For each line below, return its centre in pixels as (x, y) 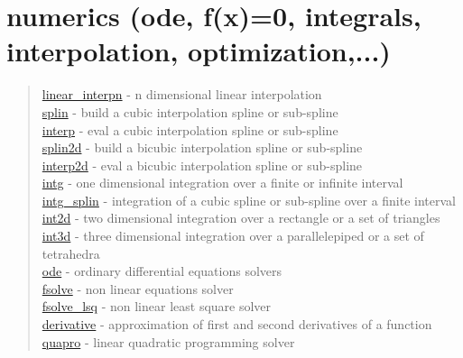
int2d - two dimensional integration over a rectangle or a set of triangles (241, 218)
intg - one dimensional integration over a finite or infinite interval (222, 183)
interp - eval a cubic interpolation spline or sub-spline (190, 129)
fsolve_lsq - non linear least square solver (157, 306)
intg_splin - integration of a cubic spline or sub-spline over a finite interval (249, 200)
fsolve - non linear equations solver (138, 288)
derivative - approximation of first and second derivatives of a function (237, 324)
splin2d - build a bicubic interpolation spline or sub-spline (202, 147)
